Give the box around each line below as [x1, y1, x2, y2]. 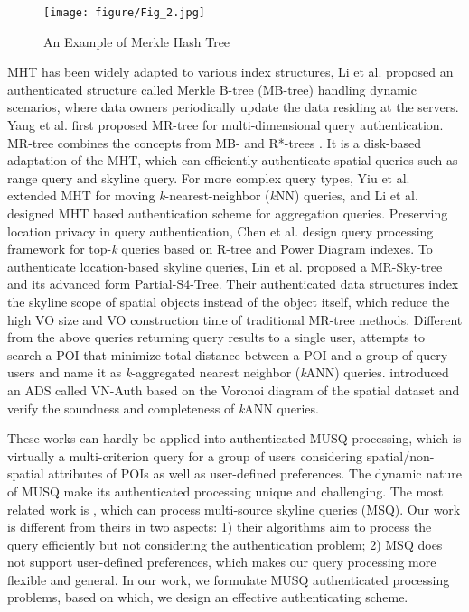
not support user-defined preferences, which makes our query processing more [7, 552, 436, 571]
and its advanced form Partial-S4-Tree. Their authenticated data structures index [7, 274, 459, 293]
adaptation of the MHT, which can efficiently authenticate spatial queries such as [7, 151, 458, 170]
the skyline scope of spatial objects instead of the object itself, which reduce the [7, 292, 450, 311]
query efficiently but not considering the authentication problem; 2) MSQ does [7, 534, 443, 553]
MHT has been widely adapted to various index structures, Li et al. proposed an [7, 62, 454, 81]
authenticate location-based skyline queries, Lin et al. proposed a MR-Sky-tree [7, 256, 443, 275]
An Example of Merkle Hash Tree [43, 32, 230, 51]
